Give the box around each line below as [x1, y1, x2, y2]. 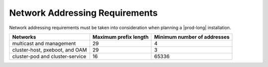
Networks [12, 33, 36, 40]
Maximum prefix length [92, 33, 149, 40]
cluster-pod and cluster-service [12, 53, 86, 60]
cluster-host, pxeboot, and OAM [12, 46, 87, 53]
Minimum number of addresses [154, 33, 230, 40]
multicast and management [12, 40, 76, 47]
